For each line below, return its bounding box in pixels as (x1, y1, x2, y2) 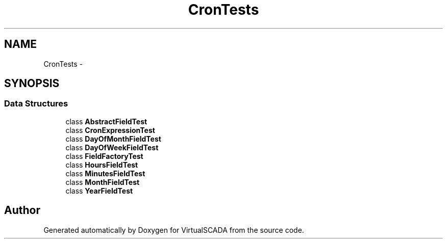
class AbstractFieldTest (65, 117, 147, 126)
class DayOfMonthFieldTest (65, 134, 161, 143)
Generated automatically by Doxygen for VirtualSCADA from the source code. (43, 225, 304, 234)
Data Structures (4, 98, 68, 109)
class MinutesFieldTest (65, 169, 145, 178)
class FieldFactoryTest (65, 151, 143, 160)
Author (4, 204, 40, 217)
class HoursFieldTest (65, 160, 138, 169)
